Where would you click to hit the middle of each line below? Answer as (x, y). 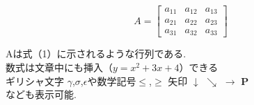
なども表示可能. (41, 94)
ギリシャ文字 (35, 80)
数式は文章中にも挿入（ (59, 67)
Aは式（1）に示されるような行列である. (96, 54)
